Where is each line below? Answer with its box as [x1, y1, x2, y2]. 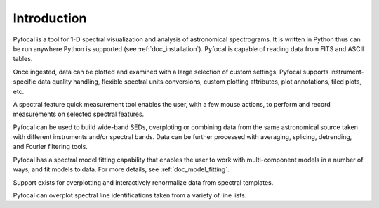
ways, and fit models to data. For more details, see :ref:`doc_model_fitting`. [13, 165, 230, 174]
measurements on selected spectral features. [13, 110, 145, 119]
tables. [13, 55, 33, 63]
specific [13, 77, 36, 86]
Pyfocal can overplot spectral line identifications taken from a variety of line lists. [13, 191, 247, 200]
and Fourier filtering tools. [13, 143, 88, 151]
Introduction [13, 11, 87, 26]
